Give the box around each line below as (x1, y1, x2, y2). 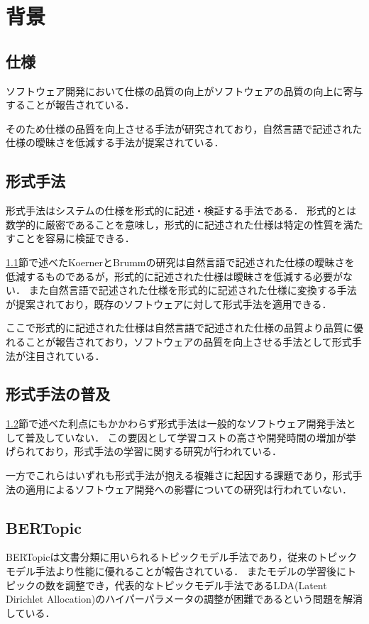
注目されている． (25, 348, 105, 363)
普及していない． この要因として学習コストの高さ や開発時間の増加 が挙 (25, 429, 356, 444)
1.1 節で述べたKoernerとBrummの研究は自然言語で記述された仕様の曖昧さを (6, 254, 355, 269)
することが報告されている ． (6, 97, 135, 112)
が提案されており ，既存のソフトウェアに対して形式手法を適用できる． (6, 296, 332, 311)
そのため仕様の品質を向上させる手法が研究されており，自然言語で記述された (6, 121, 363, 136)
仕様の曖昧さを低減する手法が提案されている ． (6, 135, 224, 150)
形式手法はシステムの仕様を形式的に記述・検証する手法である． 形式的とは (6, 203, 357, 218)
